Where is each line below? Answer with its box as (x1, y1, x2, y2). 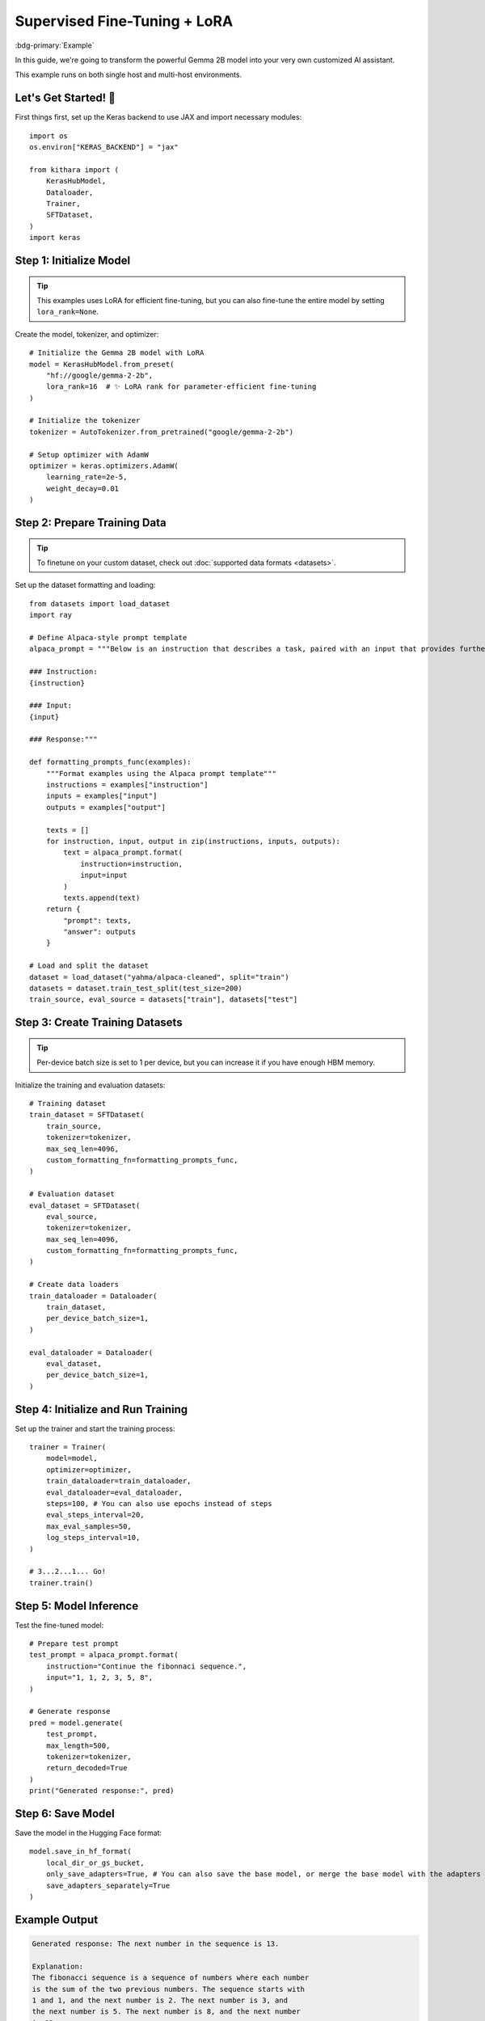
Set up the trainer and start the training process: (15, 1424, 175, 1433)
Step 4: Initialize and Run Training (15, 1403, 188, 1416)
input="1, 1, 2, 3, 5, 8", (45, 1673, 154, 1682)
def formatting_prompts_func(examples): (29, 757, 192, 767)
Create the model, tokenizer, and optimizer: (15, 329, 159, 339)
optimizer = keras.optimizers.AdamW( (29, 462, 179, 470)
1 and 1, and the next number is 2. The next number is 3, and (32, 1995, 289, 2005)
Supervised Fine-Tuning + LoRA (15, 12, 234, 30)
